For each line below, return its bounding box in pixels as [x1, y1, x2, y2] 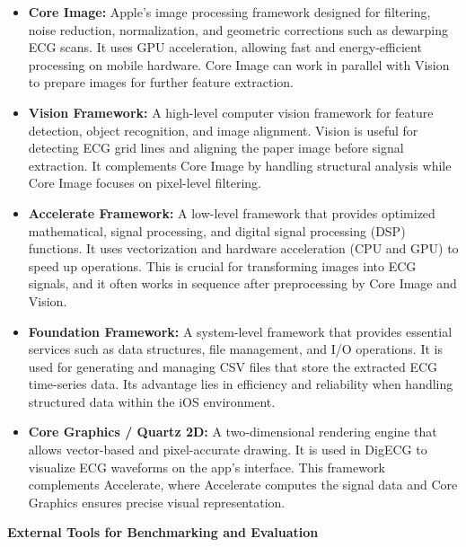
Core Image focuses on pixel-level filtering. [28, 173, 262, 192]
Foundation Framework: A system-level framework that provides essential [28, 322, 453, 340]
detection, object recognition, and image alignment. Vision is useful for [28, 120, 418, 139]
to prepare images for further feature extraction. [28, 73, 294, 92]
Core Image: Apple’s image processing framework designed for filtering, [28, 3, 431, 21]
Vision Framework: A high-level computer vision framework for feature [28, 102, 434, 121]
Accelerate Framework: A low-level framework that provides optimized [28, 203, 435, 222]
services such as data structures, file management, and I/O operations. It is [28, 340, 443, 358]
